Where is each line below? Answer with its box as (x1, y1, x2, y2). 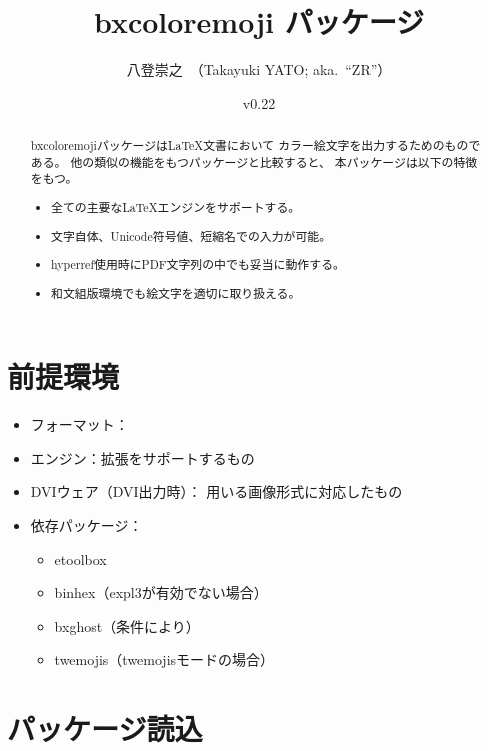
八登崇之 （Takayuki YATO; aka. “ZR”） (126, 59, 392, 80)
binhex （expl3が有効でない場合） (54, 582, 268, 603)
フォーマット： (30, 414, 129, 435)
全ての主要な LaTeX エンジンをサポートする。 (51, 198, 301, 215)
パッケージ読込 (7, 708, 203, 749)
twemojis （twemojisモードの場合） (54, 649, 275, 670)
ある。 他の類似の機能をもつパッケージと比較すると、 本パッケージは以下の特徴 (30, 153, 478, 170)
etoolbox (54, 548, 107, 569)
